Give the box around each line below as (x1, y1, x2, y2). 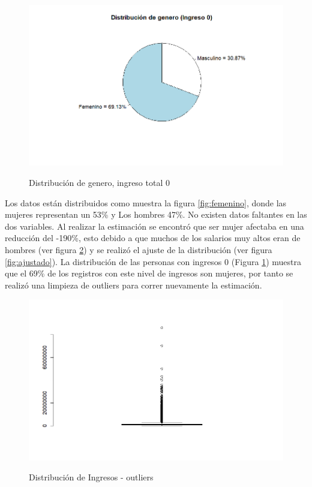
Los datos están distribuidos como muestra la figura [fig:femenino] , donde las (5, 196, 287, 209)
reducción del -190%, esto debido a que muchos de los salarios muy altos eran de (5, 232, 301, 244)
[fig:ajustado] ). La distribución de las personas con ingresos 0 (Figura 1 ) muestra (5, 255, 301, 267)
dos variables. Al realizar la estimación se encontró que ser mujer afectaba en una (5, 220, 304, 232)
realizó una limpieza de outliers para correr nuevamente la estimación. (5, 278, 262, 291)
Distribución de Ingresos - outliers (29, 471, 154, 483)
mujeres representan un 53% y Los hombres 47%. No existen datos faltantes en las (5, 208, 307, 221)
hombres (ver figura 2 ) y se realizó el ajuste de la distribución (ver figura (5, 243, 272, 255)
